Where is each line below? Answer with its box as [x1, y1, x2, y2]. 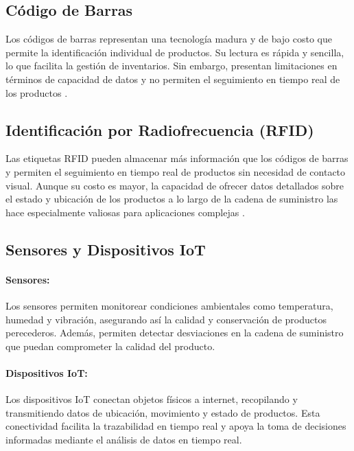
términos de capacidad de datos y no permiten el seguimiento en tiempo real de [5, 71, 340, 86]
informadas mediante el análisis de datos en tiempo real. [5, 432, 242, 446]
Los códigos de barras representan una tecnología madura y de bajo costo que [5, 32, 332, 46]
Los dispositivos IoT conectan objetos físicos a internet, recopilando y [5, 392, 298, 406]
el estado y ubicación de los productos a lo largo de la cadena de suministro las [5, 192, 338, 206]
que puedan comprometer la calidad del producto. [5, 338, 215, 353]
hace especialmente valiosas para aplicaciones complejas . [5, 205, 245, 219]
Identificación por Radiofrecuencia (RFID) [5, 119, 314, 140]
